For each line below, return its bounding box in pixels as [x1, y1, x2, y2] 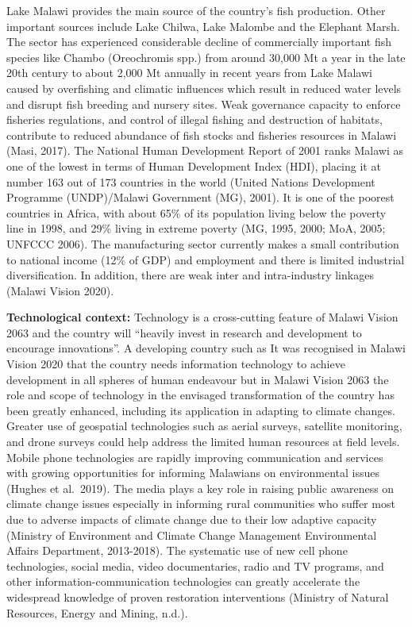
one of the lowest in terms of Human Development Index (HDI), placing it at [6, 157, 381, 174]
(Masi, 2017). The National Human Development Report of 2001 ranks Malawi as [6, 142, 404, 159]
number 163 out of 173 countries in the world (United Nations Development [6, 173, 375, 190]
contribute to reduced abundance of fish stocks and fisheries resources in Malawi [6, 126, 397, 143]
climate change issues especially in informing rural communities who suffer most [6, 495, 395, 512]
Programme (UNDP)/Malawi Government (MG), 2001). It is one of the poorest [6, 189, 395, 206]
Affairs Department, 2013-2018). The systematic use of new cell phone [6, 542, 348, 559]
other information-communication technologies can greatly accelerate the [6, 573, 360, 590]
